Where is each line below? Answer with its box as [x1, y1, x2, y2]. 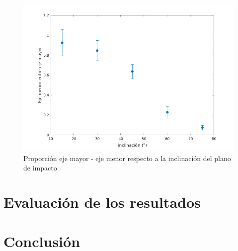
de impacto [23, 163, 57, 173]
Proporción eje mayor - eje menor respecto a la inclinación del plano [23, 153, 231, 163]
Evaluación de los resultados [3, 192, 201, 212]
